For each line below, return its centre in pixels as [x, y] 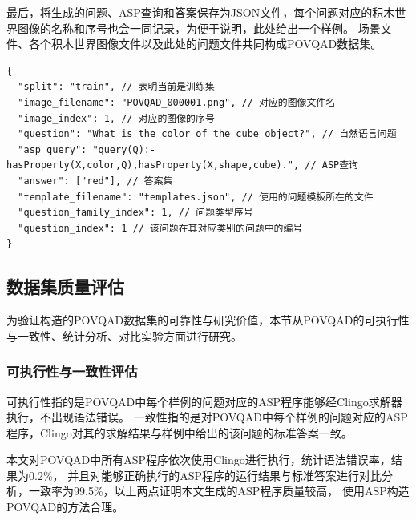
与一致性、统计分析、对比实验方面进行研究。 [124, 335]
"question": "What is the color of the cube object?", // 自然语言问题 [207, 134]
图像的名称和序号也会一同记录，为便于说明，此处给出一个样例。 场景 [199, 28]
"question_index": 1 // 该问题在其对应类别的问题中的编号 [160, 228]
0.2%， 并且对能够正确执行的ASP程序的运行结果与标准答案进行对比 [205, 475]
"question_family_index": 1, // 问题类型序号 [135, 213]
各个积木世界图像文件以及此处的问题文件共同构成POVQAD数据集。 [205, 44]
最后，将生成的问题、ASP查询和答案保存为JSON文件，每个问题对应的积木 [201, 12]
